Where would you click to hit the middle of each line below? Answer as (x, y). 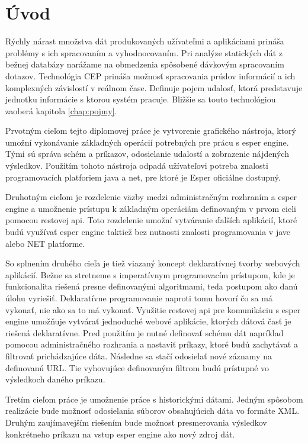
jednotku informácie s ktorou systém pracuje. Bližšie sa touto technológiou (141, 99)
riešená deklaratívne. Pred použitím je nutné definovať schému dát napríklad (145, 332)
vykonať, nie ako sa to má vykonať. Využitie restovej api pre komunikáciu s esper (153, 309)
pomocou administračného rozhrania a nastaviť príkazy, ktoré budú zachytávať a (152, 344)
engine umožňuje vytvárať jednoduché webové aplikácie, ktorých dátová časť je (148, 321)
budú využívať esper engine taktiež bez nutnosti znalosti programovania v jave (148, 232)
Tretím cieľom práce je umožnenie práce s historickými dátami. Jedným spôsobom (154, 399)
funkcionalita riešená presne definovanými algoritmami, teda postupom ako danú (152, 286)
